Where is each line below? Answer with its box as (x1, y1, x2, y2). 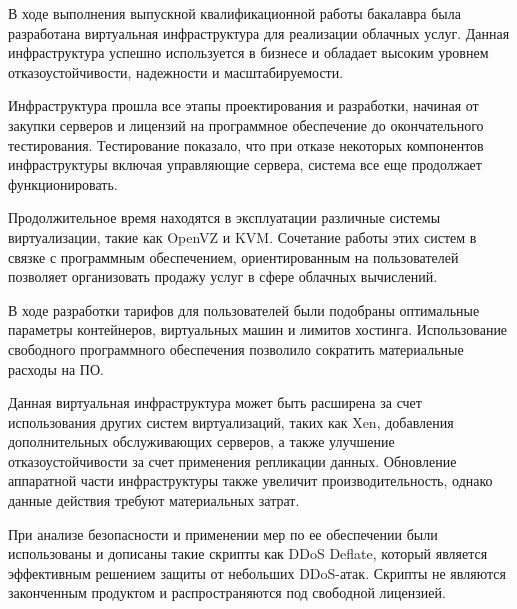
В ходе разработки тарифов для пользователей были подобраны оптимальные (8, 299, 480, 320)
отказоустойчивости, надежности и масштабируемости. (8, 61, 344, 82)
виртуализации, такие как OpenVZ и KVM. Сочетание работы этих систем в (8, 226, 477, 247)
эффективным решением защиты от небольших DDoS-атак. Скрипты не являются (8, 562, 506, 583)
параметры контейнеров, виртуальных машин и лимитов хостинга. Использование (8, 319, 508, 340)
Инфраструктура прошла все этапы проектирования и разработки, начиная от (8, 95, 479, 116)
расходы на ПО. (8, 358, 104, 379)
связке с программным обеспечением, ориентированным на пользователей (8, 246, 459, 267)
